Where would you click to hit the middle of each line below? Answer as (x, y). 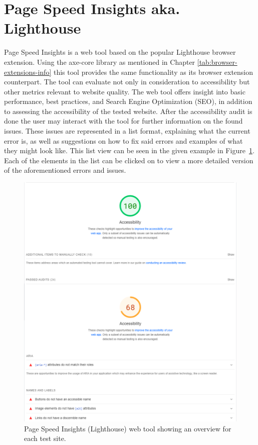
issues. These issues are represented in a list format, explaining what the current (127, 131)
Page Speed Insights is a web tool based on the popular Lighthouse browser (120, 52)
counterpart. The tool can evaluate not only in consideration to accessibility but (127, 82)
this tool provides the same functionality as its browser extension (153, 72)
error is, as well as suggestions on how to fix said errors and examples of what (123, 140)
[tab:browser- (217, 62)
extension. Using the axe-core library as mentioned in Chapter (100, 62)
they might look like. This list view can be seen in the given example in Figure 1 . (129, 150)
